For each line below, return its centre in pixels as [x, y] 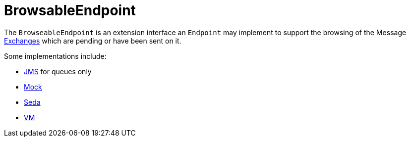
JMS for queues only [58, 71]
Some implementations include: [55, 56]
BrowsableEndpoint [70, 10]
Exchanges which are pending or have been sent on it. [93, 41]
